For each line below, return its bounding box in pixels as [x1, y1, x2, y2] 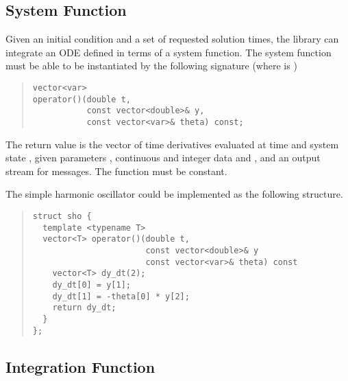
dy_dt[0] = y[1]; [52, 279, 131, 290]
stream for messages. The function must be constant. [5, 163, 227, 178]
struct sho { [32, 211, 92, 221]
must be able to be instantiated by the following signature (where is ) [5, 58, 297, 73]
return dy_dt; [52, 303, 116, 313]
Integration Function [5, 356, 156, 377]
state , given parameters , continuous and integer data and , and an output [5, 150, 321, 165]
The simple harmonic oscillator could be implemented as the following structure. [5, 187, 343, 201]
